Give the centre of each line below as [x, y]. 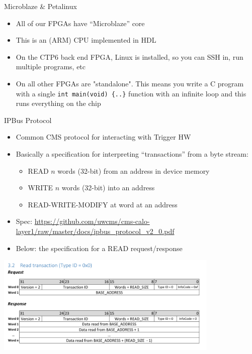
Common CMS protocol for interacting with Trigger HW [103, 137]
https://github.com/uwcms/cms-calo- [92, 221]
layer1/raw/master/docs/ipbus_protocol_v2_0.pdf [95, 231]
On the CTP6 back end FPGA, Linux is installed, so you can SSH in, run [130, 56]
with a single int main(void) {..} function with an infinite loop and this [131, 93]
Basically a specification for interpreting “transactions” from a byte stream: [132, 154]
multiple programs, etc [51, 67]
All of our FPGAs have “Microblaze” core [80, 23]
